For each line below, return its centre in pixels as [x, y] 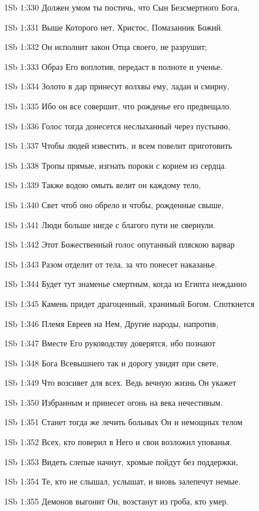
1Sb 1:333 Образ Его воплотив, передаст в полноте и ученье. [113, 66]
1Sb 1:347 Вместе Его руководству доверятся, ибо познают [110, 343]
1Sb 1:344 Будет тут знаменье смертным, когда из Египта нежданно [125, 284]
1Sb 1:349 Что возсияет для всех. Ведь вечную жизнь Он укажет [120, 383]
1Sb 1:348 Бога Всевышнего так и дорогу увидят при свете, [111, 363]
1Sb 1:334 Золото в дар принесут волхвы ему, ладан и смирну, [117, 86]
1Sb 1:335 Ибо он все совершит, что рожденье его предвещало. [118, 106]
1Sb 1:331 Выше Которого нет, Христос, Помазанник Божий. [114, 27]
